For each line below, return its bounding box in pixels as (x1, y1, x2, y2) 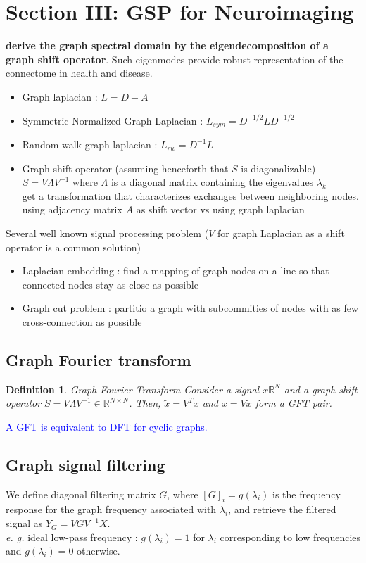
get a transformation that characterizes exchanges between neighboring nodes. (22, 188, 359, 203)
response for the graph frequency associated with (6, 502, 217, 517)
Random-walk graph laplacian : (22, 137, 158, 151)
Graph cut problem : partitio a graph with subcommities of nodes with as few (22, 301, 359, 315)
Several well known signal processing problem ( (6, 225, 209, 240)
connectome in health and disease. (6, 65, 153, 80)
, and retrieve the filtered (228, 502, 336, 517)
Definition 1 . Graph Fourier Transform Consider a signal (6, 381, 260, 396)
